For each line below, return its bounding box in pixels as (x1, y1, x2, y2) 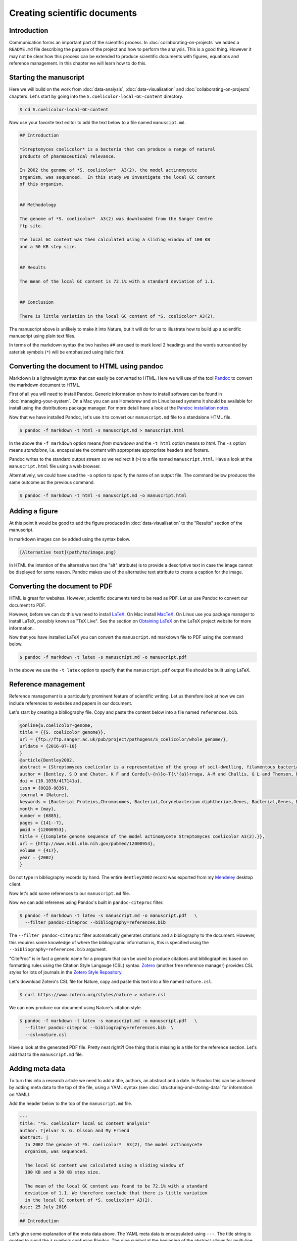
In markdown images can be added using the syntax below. (9, 536, 131, 542)
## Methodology (19, 202, 56, 208)
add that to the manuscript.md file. (9, 1051, 83, 1057)
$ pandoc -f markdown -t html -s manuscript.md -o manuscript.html (19, 492, 187, 498)
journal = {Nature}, (19, 792, 69, 798)
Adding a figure (9, 507, 58, 515)
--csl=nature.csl (25, 1032, 67, 1037)
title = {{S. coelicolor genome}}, (19, 730, 106, 735)
